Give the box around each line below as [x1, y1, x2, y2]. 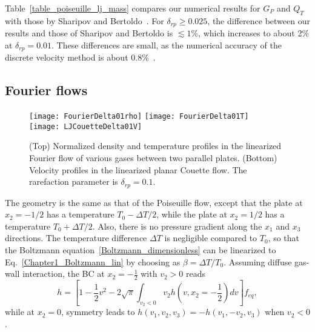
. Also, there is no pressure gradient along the [92, 219, 262, 232]
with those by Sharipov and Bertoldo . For [5, 14, 164, 27]
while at [5, 305, 35, 318]
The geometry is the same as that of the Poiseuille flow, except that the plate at [5, 196, 303, 208]
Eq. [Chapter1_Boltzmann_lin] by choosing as [5, 255, 181, 268]
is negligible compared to [164, 231, 257, 244]
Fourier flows [5, 81, 88, 99]
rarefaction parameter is [29, 175, 118, 188]
